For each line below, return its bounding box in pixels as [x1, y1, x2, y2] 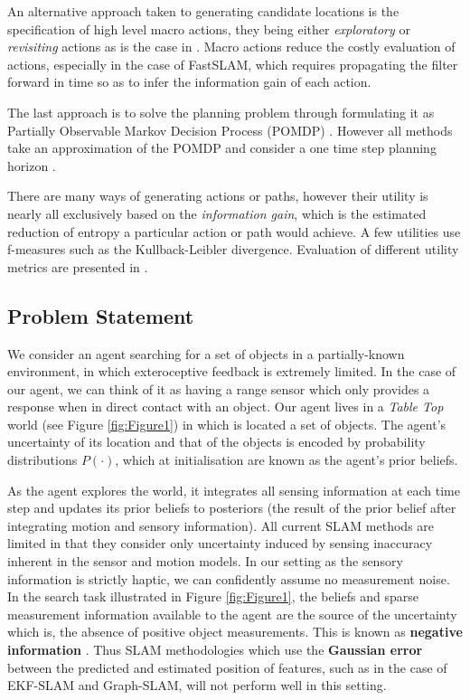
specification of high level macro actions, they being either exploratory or [7, 19, 410, 38]
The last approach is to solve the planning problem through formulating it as [7, 102, 435, 121]
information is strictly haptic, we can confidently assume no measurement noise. [7, 569, 450, 588]
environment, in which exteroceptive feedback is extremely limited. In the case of [7, 362, 456, 381]
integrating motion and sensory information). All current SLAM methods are [7, 516, 435, 534]
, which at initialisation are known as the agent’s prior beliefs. [115, 450, 458, 469]
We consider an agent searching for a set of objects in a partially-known [7, 344, 405, 363]
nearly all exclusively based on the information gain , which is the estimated [7, 203, 427, 222]
